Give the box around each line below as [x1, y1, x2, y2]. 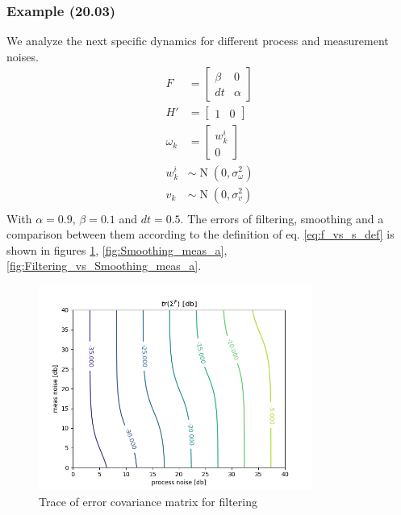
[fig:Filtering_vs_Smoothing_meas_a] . [6, 257, 202, 274]
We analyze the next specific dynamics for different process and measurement [6, 32, 389, 49]
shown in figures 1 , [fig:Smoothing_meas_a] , [6, 241, 228, 258]
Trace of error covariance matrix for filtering [39, 492, 257, 509]
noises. [6, 48, 39, 64]
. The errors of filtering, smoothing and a [180, 210, 384, 226]
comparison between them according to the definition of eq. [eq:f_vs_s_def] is [6, 226, 395, 243]
